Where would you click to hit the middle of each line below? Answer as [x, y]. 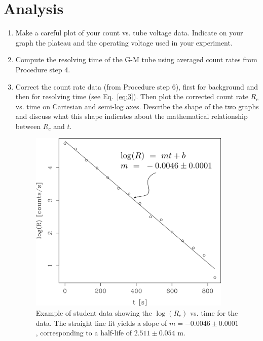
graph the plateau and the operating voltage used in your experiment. [124, 42]
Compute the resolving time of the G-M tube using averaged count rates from [136, 59]
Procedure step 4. [43, 69]
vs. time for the [214, 312]
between [28, 126]
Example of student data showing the [94, 312]
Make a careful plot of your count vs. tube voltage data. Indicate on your [129, 33]
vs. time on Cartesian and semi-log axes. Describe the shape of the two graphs [137, 106]
